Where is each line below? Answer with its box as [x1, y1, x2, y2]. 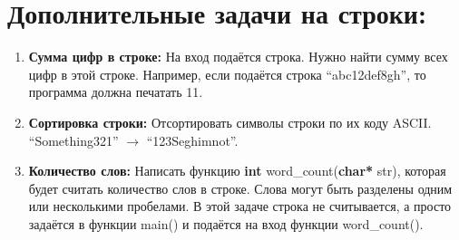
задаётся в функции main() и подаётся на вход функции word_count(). [28, 214, 424, 233]
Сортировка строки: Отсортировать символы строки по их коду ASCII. [28, 112, 432, 131]
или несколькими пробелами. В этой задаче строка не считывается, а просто [28, 197, 452, 216]
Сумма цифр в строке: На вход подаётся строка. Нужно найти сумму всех [28, 47, 448, 66]
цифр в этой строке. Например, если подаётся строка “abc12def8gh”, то [28, 64, 426, 83]
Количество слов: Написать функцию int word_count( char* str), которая [28, 161, 446, 180]
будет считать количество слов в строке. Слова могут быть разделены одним [28, 178, 453, 197]
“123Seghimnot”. [146, 130, 239, 149]
